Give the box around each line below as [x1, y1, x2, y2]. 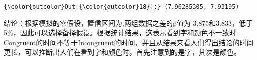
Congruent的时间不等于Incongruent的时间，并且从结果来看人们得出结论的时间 [4, 37, 254, 47]
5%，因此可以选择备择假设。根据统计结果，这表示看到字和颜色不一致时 [4, 27, 236, 38]
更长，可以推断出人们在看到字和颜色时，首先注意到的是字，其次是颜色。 [4, 47, 241, 57]
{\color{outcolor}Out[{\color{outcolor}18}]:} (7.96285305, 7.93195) [4, 3, 239, 10]
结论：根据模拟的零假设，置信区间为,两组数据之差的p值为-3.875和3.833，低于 [4, 17, 253, 28]
